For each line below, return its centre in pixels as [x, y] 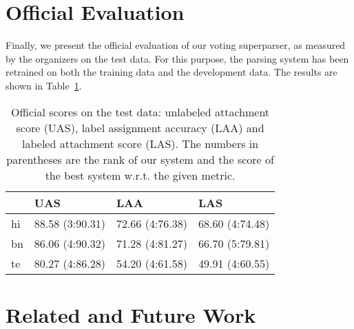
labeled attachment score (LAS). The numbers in [140, 143]
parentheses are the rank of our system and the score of [140, 159]
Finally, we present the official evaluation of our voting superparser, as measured [176, 45]
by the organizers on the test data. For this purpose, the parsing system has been [177, 58]
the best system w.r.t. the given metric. [140, 175]
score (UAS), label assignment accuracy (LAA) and [140, 127]
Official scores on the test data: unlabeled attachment [140, 112]
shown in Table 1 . [44, 85]
